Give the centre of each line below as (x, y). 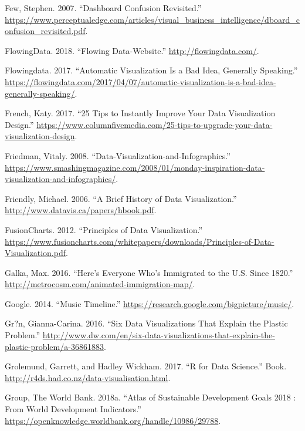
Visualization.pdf (35, 253)
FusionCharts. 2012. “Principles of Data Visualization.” (104, 229)
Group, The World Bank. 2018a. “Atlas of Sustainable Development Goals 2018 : (150, 397)
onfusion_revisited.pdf (45, 31)
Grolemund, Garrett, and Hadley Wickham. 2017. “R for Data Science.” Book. (146, 366)
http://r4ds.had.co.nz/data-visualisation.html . (88, 377)
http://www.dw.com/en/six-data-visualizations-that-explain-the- (159, 335)
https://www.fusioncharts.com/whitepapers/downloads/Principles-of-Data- (140, 241)
